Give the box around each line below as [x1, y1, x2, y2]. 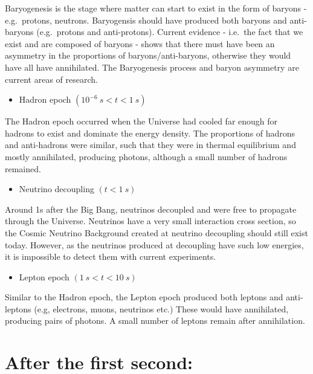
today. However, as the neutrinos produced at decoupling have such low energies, [5, 238, 304, 251]
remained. [5, 162, 41, 175]
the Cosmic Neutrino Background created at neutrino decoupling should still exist [5, 226, 308, 239]
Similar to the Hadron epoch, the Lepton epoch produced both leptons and [5, 291, 283, 303]
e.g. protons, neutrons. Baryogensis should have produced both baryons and [5, 13, 287, 26]
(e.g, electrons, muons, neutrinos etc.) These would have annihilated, [34, 302, 289, 315]
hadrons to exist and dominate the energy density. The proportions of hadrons [5, 126, 295, 139]
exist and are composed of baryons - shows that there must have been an [5, 37, 275, 50]
